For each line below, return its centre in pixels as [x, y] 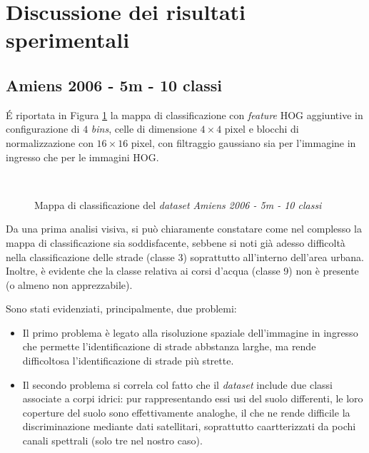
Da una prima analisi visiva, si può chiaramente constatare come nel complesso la [184, 229]
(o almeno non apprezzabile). [69, 284]
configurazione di [43, 129]
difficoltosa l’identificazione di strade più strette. [128, 361]
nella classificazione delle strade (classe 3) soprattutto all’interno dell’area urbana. [185, 256]
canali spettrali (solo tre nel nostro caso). [112, 441]
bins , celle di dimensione [144, 129]
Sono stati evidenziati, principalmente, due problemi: [121, 309]
